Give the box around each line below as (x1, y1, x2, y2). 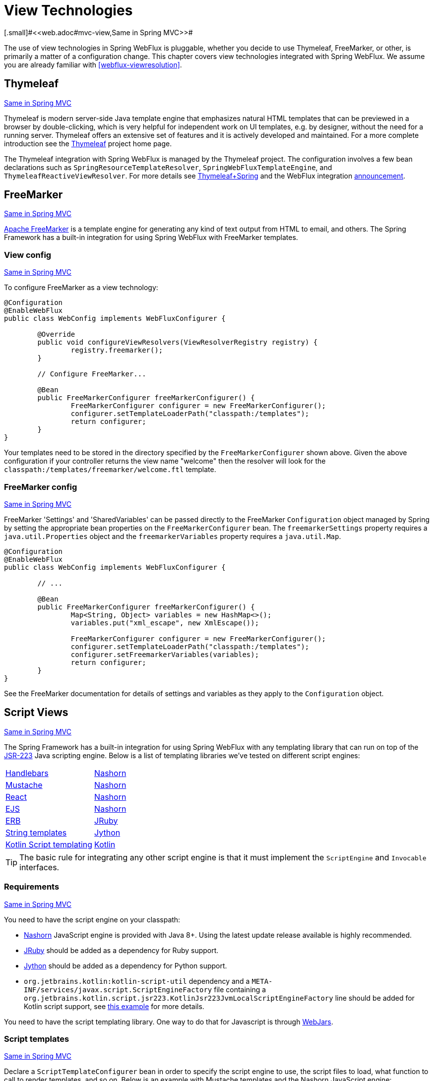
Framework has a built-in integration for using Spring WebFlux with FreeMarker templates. (4, 233, 298, 242)
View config (4, 249, 52, 260)
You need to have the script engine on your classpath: (4, 915, 181, 924)
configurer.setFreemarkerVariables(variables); (70, 650, 259, 659)
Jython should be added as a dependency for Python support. (24, 961, 227, 970)
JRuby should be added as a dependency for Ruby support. (24, 946, 219, 955)
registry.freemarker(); (70, 346, 163, 355)
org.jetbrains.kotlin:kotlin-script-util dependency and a (24, 976, 250, 985)
